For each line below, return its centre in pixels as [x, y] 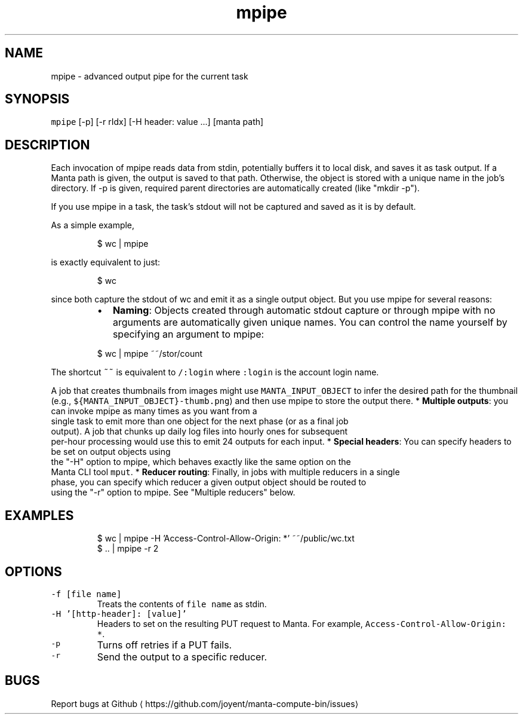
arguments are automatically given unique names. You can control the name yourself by [310, 322]
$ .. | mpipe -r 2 [128, 549]
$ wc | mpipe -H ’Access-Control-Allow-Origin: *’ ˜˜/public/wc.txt [226, 539]
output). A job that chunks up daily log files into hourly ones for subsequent [199, 432]
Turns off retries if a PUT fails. [164, 645]
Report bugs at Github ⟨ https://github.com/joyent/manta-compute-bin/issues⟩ [205, 703]
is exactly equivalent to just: [106, 262]
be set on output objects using [111, 452]
